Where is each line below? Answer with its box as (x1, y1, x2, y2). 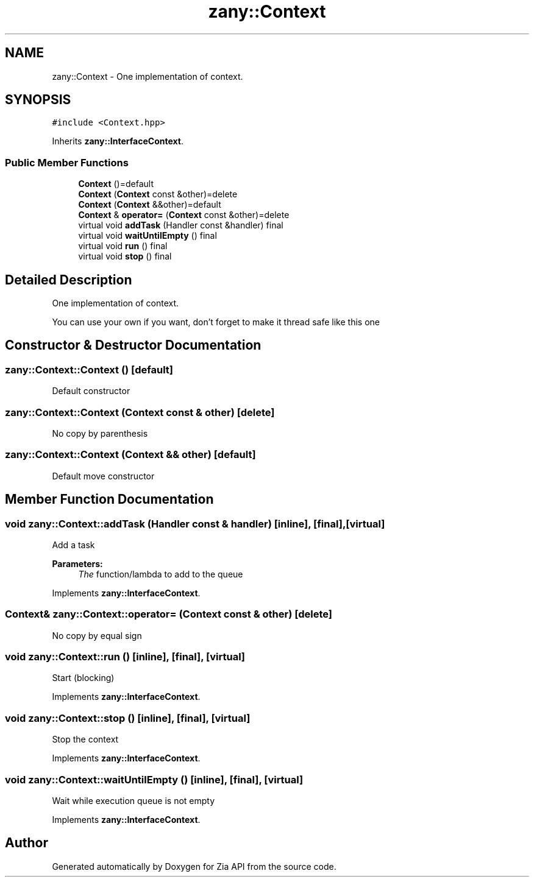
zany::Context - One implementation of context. (52, 71, 243, 82)
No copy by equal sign (52, 630, 142, 641)
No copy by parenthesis (52, 428, 148, 439)
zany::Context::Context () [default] (5, 363, 173, 376)
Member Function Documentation (5, 492, 214, 507)
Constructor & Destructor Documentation (5, 337, 262, 353)
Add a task (52, 539, 95, 550)
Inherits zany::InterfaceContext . (52, 136, 183, 147)
